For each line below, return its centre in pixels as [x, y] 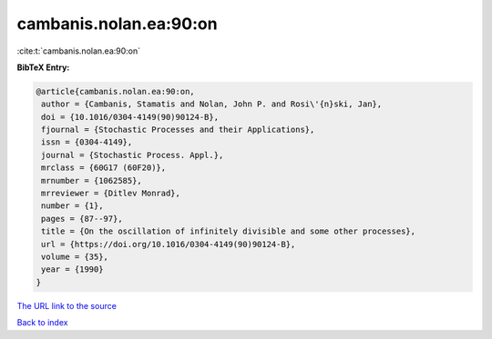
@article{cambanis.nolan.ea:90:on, [115, 91]
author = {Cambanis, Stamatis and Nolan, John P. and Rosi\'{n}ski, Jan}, [212, 104]
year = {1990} [72, 269]
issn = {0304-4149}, [87, 142]
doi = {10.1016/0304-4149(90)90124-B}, [130, 117]
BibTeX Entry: [43, 67]
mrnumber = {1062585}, [92, 180]
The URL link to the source [67, 305]
